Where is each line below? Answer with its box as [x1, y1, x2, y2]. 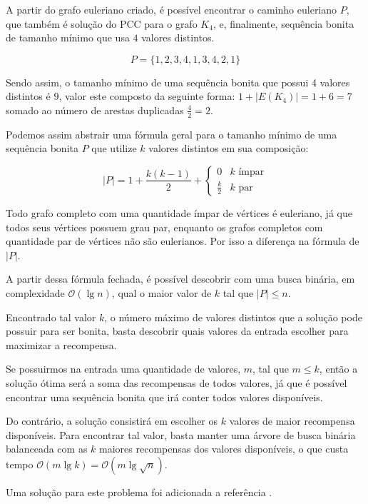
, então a [319, 361, 358, 376]
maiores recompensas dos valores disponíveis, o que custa [99, 441, 349, 456]
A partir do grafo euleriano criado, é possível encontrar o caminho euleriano [6, 2, 337, 16]
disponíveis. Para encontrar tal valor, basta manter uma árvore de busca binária [6, 427, 356, 442]
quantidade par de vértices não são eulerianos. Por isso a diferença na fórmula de [6, 233, 359, 248]
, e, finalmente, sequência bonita [213, 16, 354, 31]
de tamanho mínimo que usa [6, 30, 130, 45]
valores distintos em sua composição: [148, 141, 309, 156]
